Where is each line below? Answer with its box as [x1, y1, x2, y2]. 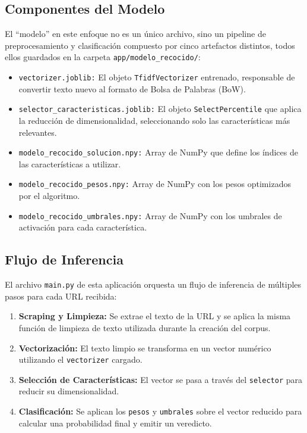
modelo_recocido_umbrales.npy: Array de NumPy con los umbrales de [18, 209, 282, 222]
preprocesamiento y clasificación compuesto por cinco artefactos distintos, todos [5, 39, 295, 51]
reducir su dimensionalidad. [18, 385, 119, 397]
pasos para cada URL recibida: [5, 289, 117, 302]
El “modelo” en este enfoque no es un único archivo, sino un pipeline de [5, 27, 266, 40]
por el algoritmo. [18, 189, 80, 202]
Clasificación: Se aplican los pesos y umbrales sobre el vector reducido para [18, 405, 302, 418]
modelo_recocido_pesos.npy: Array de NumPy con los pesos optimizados [18, 177, 291, 190]
